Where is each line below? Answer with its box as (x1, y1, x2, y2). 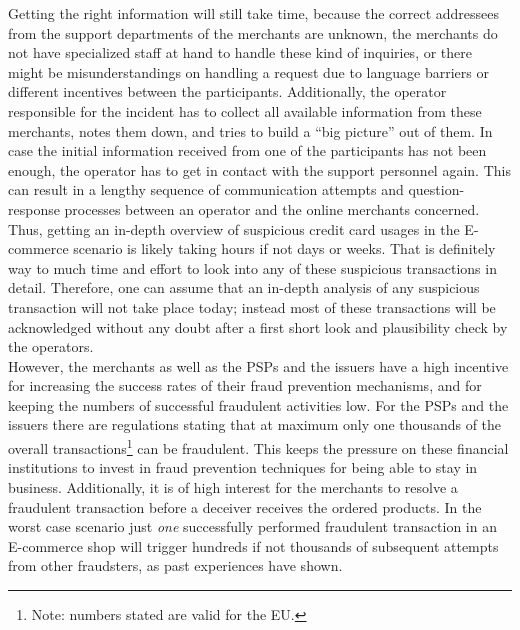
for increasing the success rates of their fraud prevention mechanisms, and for (8, 375, 482, 396)
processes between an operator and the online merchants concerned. (64, 198, 480, 219)
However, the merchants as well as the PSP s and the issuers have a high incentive (8, 355, 509, 376)
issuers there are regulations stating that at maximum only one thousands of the (8, 414, 502, 435)
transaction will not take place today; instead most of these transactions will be (8, 296, 496, 317)
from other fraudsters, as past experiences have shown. (8, 555, 343, 576)
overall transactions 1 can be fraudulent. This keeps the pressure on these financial (8, 435, 509, 458)
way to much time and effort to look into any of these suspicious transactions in (8, 257, 497, 278)
